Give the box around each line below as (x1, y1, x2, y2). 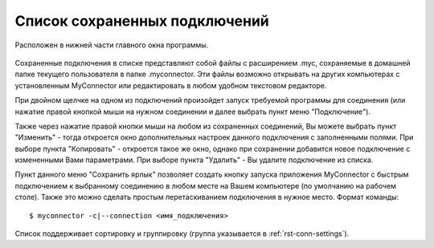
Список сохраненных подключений (14, 12, 269, 30)
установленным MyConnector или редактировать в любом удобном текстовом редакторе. (14, 80, 327, 90)
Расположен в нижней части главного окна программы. (14, 40, 209, 50)
